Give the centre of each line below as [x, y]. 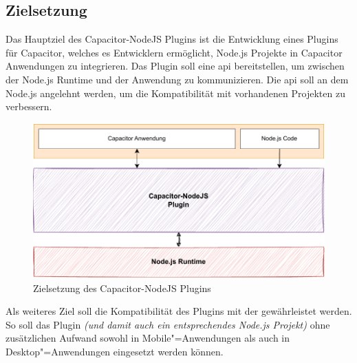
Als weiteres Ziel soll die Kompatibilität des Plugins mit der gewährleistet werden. [179, 311]
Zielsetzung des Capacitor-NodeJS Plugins [122, 288]
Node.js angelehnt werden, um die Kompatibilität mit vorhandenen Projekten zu [175, 93]
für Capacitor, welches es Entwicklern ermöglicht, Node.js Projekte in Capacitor [174, 52]
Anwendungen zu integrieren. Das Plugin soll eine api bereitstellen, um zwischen [175, 66]
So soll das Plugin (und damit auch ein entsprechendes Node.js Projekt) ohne [168, 324]
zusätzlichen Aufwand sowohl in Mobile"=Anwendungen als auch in [148, 338]
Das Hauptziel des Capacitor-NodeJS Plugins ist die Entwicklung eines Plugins [172, 39]
